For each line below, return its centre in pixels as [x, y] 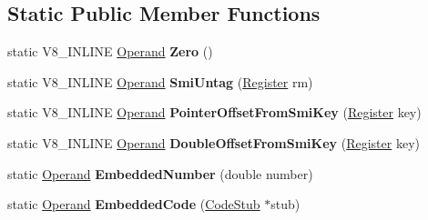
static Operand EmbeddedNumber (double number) [160, 173]
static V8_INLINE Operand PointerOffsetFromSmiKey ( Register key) [214, 112]
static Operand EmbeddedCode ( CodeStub [134, 204]
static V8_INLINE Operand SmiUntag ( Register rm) [160, 81]
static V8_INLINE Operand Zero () [110, 51]
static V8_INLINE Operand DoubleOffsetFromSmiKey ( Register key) [214, 142]
